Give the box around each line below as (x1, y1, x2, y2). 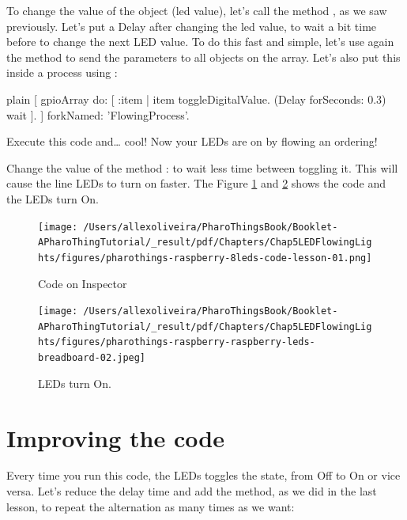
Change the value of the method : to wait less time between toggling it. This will (6, 159, 398, 176)
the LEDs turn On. (6, 190, 99, 207)
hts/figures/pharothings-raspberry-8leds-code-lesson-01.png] (38, 252, 372, 264)
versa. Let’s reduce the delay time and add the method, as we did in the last (6, 483, 377, 499)
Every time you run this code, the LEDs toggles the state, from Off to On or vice (6, 467, 401, 484)
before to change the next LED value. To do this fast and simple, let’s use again (6, 33, 394, 50)
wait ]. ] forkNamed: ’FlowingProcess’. (6, 106, 190, 123)
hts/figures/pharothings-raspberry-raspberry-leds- (38, 336, 315, 348)
